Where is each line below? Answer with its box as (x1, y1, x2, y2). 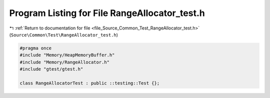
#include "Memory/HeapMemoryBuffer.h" (19, 52, 115, 58)
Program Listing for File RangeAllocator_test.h (9, 7, 205, 18)
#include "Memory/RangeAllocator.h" (19, 59, 110, 65)
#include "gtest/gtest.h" (19, 66, 83, 72)
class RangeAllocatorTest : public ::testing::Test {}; (19, 80, 160, 86)
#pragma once (19, 45, 52, 51)
